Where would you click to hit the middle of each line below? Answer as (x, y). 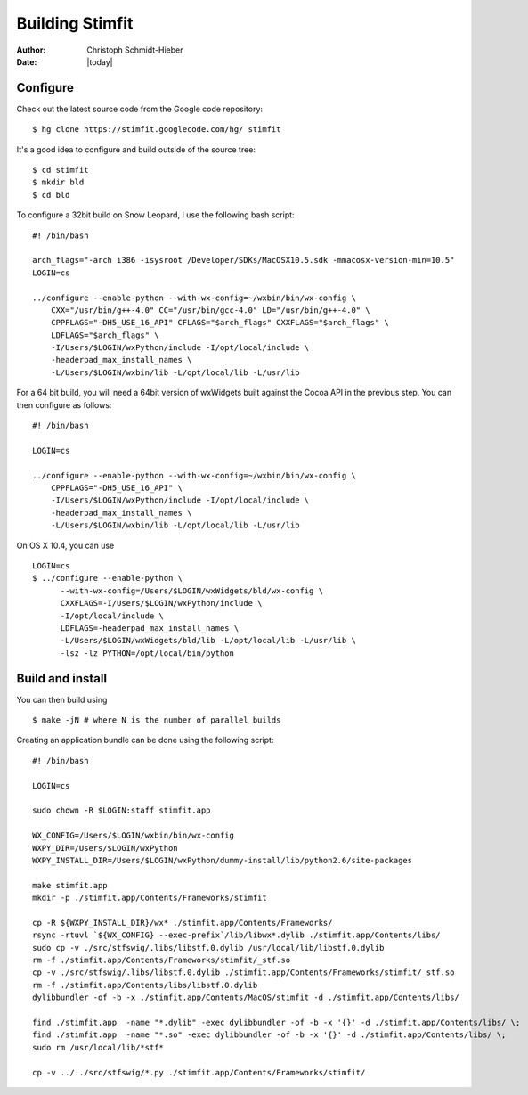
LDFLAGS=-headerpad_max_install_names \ (150, 628)
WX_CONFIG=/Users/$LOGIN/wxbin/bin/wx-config (134, 836)
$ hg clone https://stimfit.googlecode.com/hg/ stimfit (157, 130)
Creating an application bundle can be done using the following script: (145, 740)
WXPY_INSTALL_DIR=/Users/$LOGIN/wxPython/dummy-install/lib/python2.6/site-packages (223, 860)
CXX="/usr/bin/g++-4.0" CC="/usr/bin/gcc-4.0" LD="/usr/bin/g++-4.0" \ (210, 310)
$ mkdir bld (58, 182)
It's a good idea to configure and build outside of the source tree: (136, 149)
